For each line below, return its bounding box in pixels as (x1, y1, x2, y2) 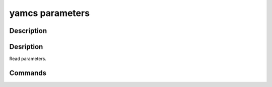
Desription (9, 42, 43, 51)
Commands (9, 68, 47, 77)
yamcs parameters (9, 7, 90, 18)
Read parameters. (9, 55, 46, 62)
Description (9, 26, 47, 35)
